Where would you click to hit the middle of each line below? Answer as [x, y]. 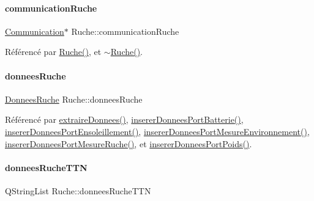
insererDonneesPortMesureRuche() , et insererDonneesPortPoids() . [129, 143]
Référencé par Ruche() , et [53, 52]
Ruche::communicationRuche [125, 31]
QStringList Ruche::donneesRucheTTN [78, 190]
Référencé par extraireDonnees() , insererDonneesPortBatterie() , [124, 119]
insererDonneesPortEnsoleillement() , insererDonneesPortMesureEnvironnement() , [157, 131]
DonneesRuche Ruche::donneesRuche [74, 99]
